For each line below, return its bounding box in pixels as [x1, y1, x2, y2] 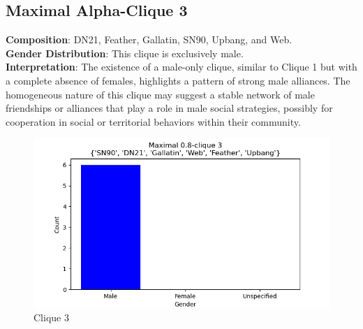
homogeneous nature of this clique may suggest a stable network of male [6, 87, 315, 101]
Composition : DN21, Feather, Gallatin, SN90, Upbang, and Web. [6, 32, 292, 47]
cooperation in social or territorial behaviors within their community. [6, 114, 301, 129]
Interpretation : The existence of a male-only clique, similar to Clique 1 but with [6, 59, 357, 74]
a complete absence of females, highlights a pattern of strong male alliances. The [6, 73, 350, 87]
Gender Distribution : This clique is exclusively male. [6, 45, 244, 60]
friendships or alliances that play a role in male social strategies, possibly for [6, 101, 333, 115]
